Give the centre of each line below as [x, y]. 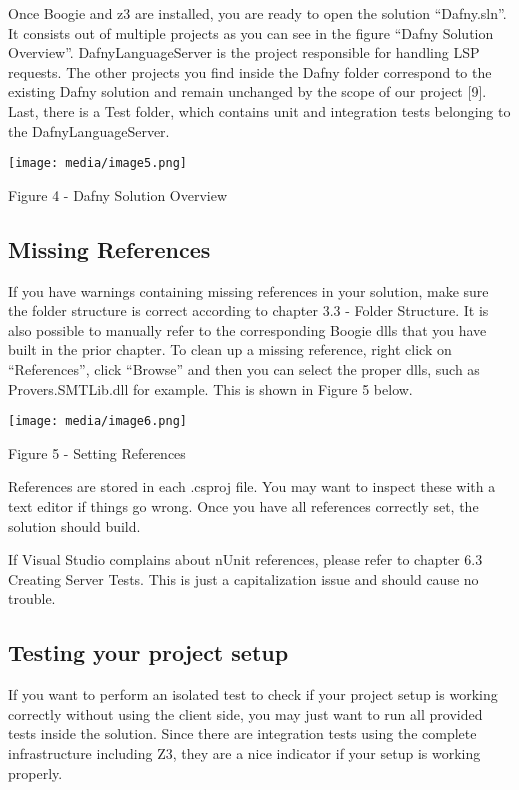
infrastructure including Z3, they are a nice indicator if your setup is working [244, 752]
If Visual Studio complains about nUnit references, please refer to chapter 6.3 [245, 559]
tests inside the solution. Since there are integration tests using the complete [242, 733]
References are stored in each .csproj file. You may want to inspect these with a [252, 486]
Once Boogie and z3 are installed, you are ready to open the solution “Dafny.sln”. [257, 13]
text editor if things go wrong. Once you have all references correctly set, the [243, 506]
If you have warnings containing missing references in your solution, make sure [248, 290]
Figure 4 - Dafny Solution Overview [118, 194]
